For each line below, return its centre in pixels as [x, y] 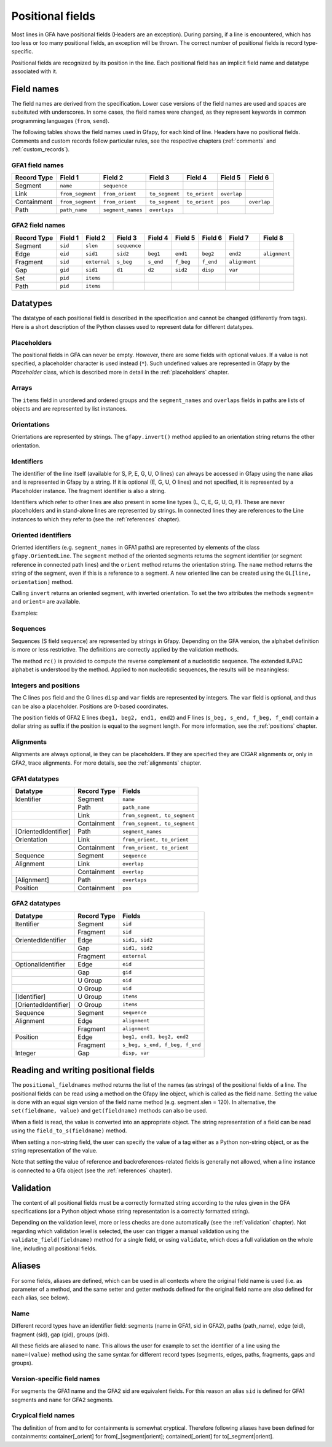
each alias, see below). [41, 1298]
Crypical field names [43, 1416]
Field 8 [274, 238]
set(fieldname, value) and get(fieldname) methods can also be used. [109, 1111]
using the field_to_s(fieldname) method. [69, 1130]
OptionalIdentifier [40, 964]
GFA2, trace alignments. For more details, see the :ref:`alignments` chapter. [106, 763]
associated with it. [34, 71]
